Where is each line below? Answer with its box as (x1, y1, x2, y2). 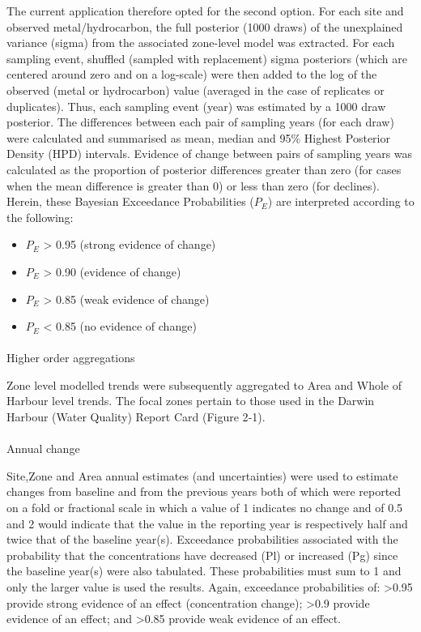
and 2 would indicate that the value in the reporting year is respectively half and (6, 515, 408, 532)
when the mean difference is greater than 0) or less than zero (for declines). (6, 177, 380, 194)
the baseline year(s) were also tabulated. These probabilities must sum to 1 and (6, 562, 402, 579)
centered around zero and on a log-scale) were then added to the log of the (6, 66, 377, 83)
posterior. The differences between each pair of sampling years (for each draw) (6, 113, 394, 130)
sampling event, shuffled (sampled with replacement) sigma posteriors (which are (6, 49, 407, 66)
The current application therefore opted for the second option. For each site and (6, 2, 404, 19)
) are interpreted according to (267, 193, 415, 210)
